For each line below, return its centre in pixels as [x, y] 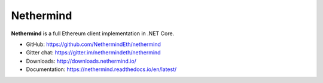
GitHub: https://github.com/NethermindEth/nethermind [94, 44]
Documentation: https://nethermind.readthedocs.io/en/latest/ [101, 69]
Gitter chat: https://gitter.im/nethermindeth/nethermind [93, 53]
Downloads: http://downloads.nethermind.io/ [81, 61]
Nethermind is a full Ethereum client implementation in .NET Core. [93, 33]
